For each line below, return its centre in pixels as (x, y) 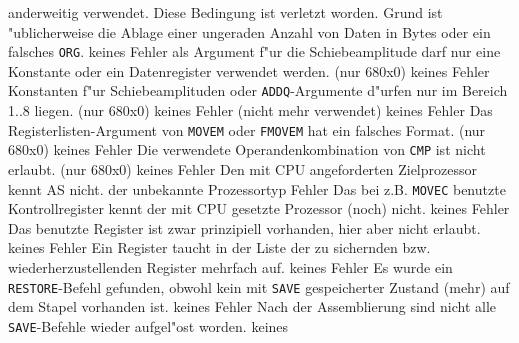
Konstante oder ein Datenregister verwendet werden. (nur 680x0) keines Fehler (249, 70)
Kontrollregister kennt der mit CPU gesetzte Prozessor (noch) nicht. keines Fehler (259, 208)
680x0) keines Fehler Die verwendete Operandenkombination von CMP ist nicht (247, 149)
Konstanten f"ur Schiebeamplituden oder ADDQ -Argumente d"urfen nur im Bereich (258, 90)
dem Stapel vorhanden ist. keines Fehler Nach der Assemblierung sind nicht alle (252, 306)
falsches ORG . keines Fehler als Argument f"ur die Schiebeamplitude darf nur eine (254, 51)
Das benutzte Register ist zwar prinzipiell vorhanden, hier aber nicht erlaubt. (244, 227)
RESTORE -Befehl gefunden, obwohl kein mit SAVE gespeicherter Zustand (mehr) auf (259, 286)
